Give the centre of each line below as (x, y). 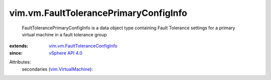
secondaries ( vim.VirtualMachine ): (57, 69)
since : (16, 53)
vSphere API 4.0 (66, 53)
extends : (19, 46)
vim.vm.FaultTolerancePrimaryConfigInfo (98, 13)
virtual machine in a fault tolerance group (64, 34)
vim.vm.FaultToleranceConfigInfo (83, 46)
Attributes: (20, 62)
